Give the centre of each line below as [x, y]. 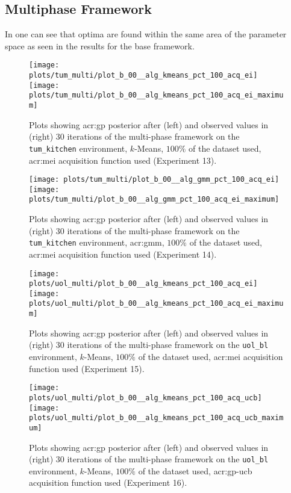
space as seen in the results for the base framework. [100, 45]
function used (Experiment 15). [87, 368]
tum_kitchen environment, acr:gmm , [97, 242]
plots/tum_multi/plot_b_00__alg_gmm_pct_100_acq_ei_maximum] [154, 200]
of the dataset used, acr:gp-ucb [195, 470]
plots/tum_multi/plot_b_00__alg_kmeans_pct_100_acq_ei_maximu [156, 95]
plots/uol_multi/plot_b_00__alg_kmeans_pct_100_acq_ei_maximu [156, 304]
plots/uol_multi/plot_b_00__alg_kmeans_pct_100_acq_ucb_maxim [156, 418]
